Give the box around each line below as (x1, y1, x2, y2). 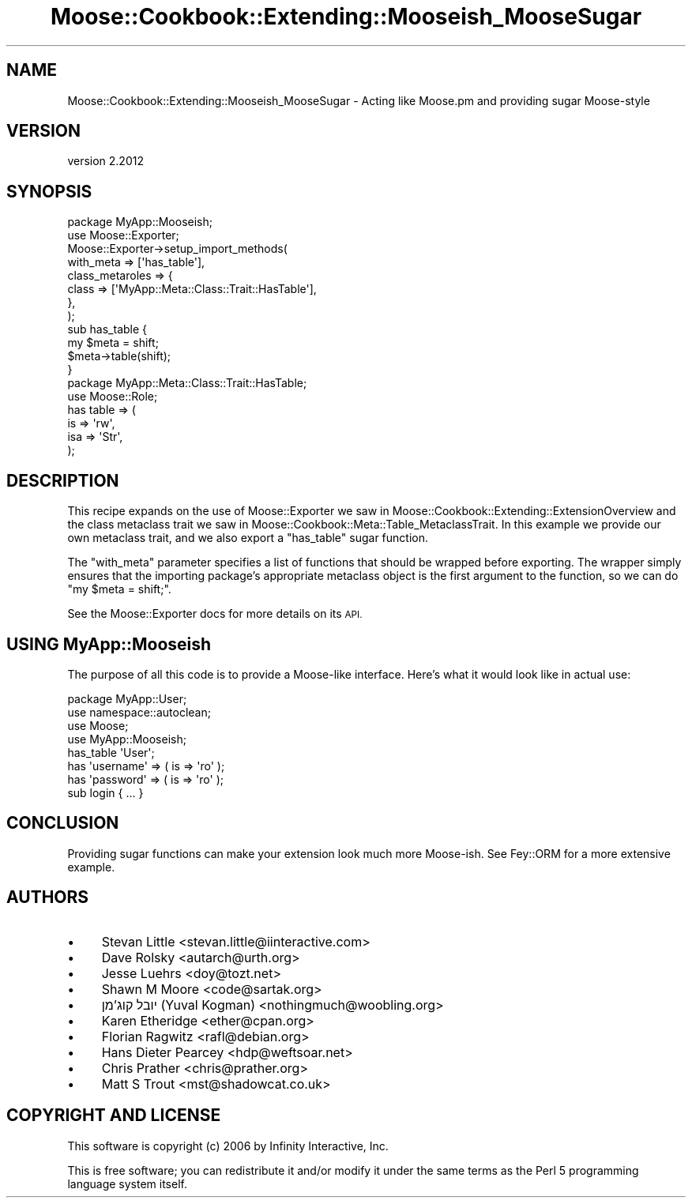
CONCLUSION (6, 813, 119, 833)
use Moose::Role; (67, 389, 158, 404)
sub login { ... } (67, 785, 144, 800)
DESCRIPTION (6, 470, 119, 491)
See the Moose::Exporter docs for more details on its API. (67, 607, 363, 621)
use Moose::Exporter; (67, 228, 179, 243)
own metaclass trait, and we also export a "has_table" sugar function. (67, 531, 428, 545)
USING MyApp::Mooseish (6, 634, 212, 654)
